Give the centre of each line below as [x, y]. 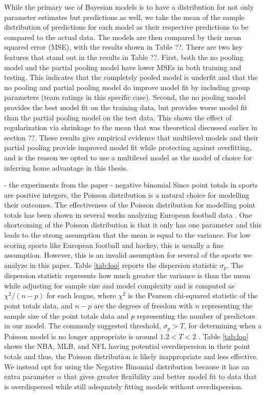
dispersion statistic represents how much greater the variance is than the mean [127, 275]
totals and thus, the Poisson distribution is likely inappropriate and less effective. [131, 356]
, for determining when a [223, 326]
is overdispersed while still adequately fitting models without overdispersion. [124, 386]
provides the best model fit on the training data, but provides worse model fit [126, 107]
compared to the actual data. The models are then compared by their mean [123, 37]
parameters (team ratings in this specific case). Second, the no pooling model [125, 97]
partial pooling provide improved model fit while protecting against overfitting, [128, 147]
